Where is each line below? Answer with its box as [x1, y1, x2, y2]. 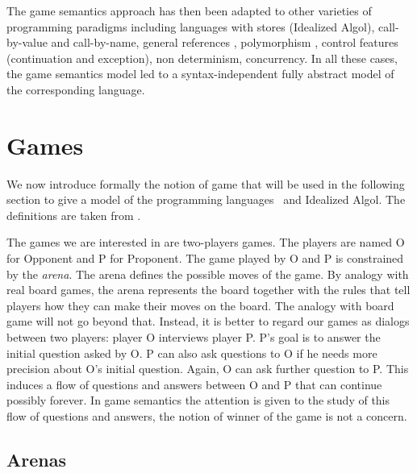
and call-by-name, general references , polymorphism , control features [51, 34, 398, 51]
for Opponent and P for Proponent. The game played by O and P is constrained [6, 250, 404, 267]
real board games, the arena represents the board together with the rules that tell [6, 281, 411, 298]
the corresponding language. [6, 81, 145, 98]
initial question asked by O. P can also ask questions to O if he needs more [6, 344, 377, 361]
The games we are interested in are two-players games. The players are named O [6, 234, 405, 251]
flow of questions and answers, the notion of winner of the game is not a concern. [6, 408, 407, 424]
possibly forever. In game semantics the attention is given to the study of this [6, 392, 390, 409]
